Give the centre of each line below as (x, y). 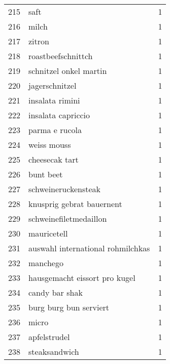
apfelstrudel (49, 337)
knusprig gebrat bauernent (75, 204)
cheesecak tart (54, 159)
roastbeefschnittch (61, 56)
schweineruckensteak (64, 189)
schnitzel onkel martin (68, 71)
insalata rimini (54, 100)
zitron (39, 41)
